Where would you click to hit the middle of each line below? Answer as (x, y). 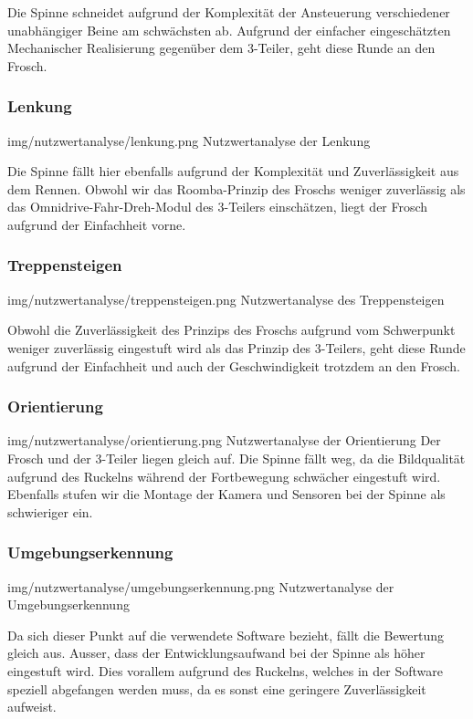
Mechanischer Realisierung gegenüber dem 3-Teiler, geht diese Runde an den (221, 48)
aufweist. (32, 707)
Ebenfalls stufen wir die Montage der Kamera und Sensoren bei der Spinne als (226, 494)
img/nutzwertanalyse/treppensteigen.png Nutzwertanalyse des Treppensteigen (226, 299)
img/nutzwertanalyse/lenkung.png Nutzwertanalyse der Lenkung (189, 140)
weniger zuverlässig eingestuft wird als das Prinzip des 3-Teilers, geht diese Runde (236, 347)
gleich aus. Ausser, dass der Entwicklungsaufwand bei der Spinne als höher (216, 653)
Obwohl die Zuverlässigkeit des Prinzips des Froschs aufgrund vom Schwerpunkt (231, 330)
